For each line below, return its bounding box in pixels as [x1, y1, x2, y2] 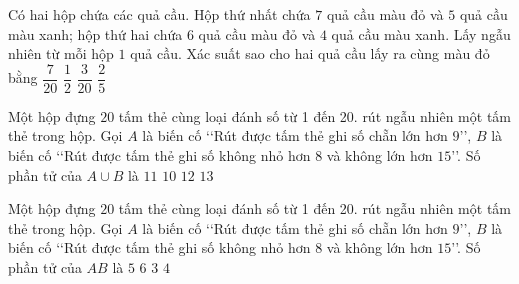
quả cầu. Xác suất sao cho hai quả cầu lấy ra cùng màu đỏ [130, 43, 490, 64]
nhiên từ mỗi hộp [8, 43, 114, 64]
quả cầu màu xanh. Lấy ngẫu [331, 23, 511, 44]
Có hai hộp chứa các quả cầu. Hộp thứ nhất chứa [8, 4, 311, 24]
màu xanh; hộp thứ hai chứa [8, 23, 183, 44]
